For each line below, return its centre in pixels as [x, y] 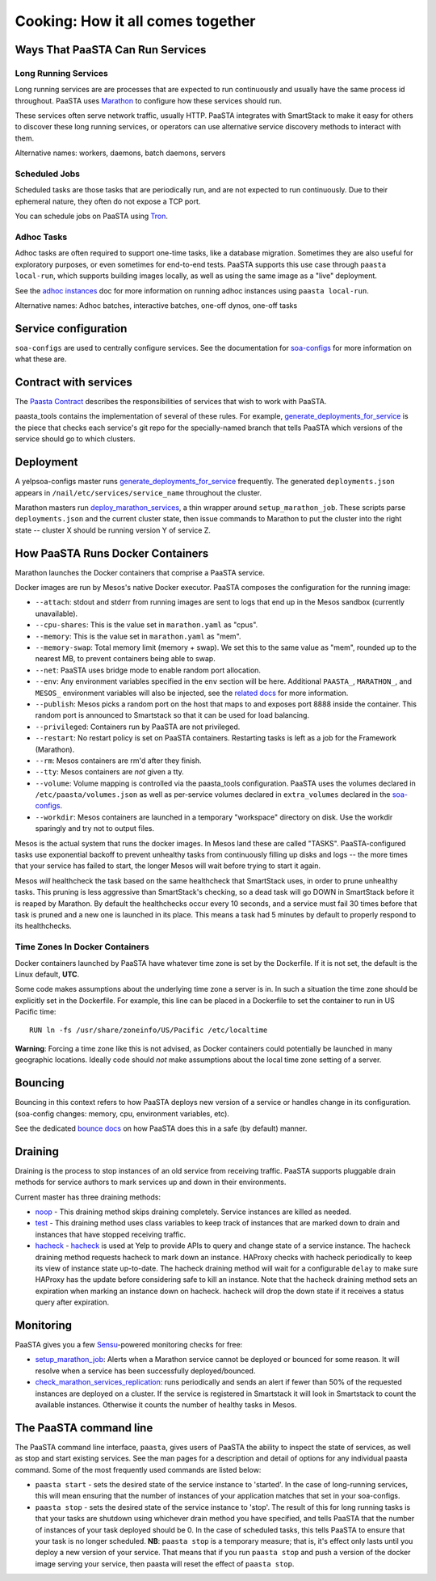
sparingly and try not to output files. [95, 828]
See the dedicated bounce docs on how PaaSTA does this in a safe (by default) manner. [161, 1128]
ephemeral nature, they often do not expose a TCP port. [108, 201]
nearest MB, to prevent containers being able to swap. [125, 659]
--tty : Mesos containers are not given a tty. [110, 772]
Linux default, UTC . [47, 974]
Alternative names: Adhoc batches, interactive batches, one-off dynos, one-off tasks [156, 305]
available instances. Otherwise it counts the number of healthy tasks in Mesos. [166, 1404]
